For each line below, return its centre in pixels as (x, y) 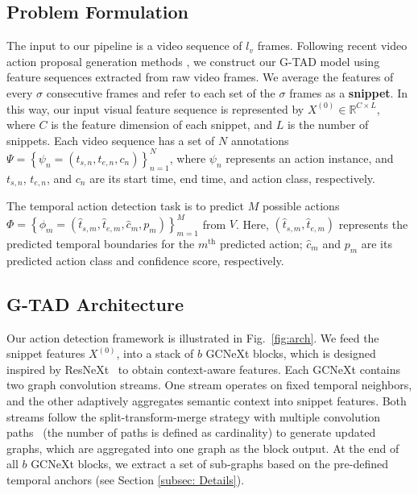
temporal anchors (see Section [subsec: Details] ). (126, 479)
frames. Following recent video (332, 46)
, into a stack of (155, 353)
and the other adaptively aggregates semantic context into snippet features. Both (207, 400)
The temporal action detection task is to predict (125, 206)
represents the (373, 224)
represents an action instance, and (310, 158)
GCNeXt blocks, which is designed (291, 353)
